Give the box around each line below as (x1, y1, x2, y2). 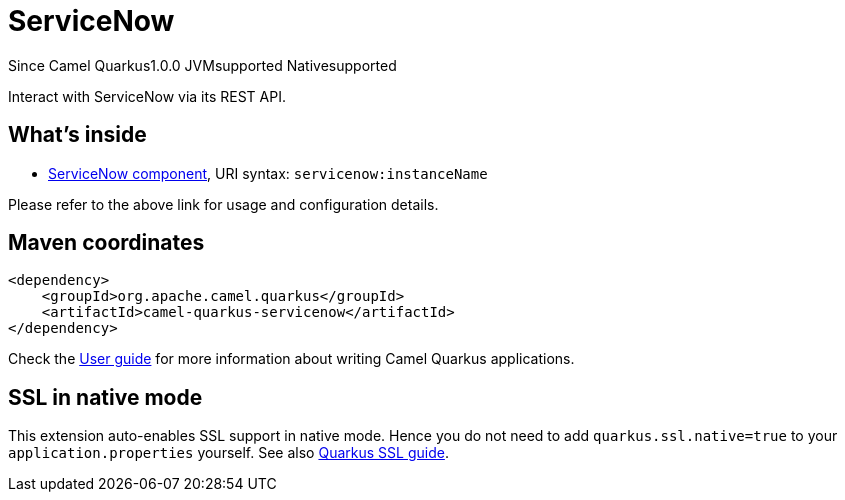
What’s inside (8, 122, 147, 148)
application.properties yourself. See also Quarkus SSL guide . (8, 444, 449, 462)
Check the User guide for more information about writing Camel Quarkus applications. (8, 350, 575, 368)
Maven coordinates (8, 230, 205, 256)
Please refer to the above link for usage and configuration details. (8, 195, 439, 213)
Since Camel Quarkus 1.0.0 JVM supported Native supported (8, 56, 397, 74)
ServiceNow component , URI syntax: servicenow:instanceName (48, 164, 488, 182)
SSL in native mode (8, 384, 203, 410)
